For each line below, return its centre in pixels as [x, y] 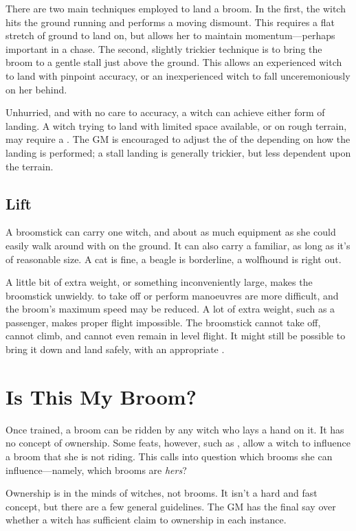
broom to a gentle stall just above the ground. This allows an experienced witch [174, 62]
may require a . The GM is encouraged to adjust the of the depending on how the [178, 139]
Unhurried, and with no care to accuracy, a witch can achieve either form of [165, 112]
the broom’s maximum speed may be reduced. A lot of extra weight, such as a [170, 309]
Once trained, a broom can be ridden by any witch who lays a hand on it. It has [175, 429]
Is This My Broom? [101, 396]
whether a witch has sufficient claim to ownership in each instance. [146, 520]
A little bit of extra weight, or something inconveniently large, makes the [159, 282]
